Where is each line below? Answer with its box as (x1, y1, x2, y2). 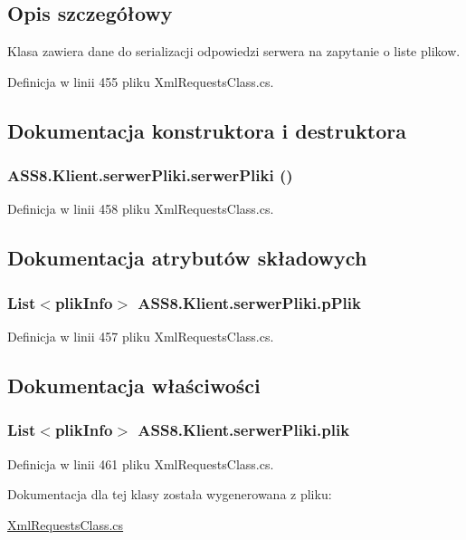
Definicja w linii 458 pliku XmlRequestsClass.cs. (7, 199, 274, 218)
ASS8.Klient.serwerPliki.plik (138, 419, 350, 441)
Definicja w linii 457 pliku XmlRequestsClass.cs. (7, 326, 274, 345)
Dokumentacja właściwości (7, 371, 261, 399)
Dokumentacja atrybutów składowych (7, 244, 367, 272)
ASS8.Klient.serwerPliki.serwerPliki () (7, 164, 293, 187)
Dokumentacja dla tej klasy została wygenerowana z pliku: (7, 485, 332, 504)
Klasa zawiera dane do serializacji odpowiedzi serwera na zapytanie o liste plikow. (7, 42, 461, 61)
